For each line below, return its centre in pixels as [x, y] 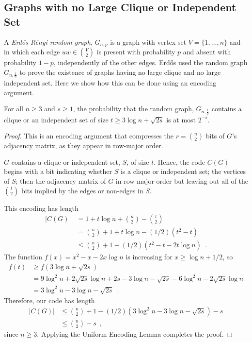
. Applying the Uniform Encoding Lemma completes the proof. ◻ [135, 334]
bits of [215, 136]
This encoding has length [41, 208]
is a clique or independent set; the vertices [183, 171]
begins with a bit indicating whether [58, 171]
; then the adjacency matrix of [61, 181]
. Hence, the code [179, 162]
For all [14, 109]
